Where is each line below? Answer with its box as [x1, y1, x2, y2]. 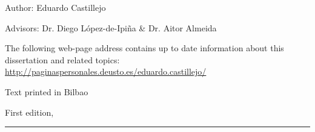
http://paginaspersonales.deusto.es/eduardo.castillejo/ [5, 65, 207, 78]
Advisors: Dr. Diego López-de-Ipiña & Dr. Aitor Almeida [5, 21, 217, 34]
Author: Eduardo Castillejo [5, 1, 106, 13]
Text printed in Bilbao [5, 85, 88, 98]
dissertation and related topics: [5, 53, 120, 66]
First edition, [5, 105, 54, 118]
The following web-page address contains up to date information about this [5, 42, 284, 54]
